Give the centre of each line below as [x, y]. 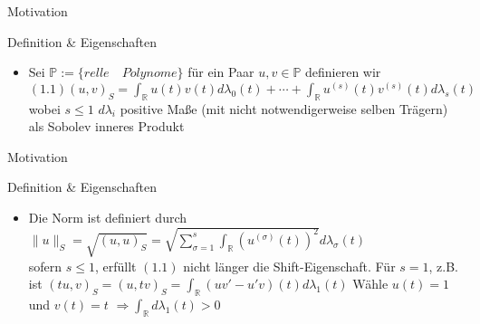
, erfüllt [115, 266]
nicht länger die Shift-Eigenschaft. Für [289, 266]
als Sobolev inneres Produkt [106, 126]
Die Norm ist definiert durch [108, 217]
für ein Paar [221, 72]
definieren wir [343, 72]
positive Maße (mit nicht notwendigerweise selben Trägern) [284, 108]
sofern [45, 266]
